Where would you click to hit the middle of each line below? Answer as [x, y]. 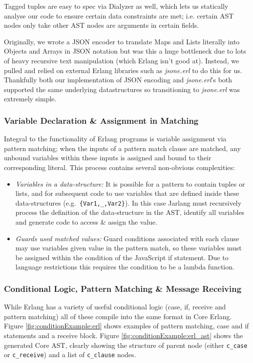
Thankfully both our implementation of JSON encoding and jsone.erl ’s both [118, 80]
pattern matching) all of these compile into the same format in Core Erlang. [118, 316]
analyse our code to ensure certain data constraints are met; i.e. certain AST [119, 15]
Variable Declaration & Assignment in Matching [101, 120]
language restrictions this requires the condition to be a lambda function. [125, 267]
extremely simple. [30, 99]
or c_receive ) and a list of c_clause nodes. [70, 354]
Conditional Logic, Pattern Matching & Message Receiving [123, 288]
